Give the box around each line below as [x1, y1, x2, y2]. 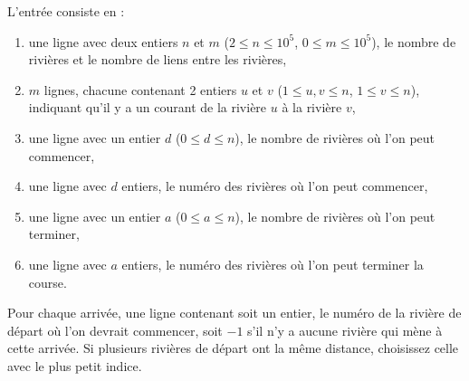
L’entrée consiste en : [7, 2, 125, 20]
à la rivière [282, 98, 342, 117]
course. [28, 272, 67, 291]
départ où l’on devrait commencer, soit [7, 320, 223, 339]
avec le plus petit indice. [7, 356, 142, 375]
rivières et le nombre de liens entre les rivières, [28, 50, 287, 69]
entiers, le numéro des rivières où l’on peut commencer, [121, 176, 428, 195]
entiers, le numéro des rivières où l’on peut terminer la [121, 254, 424, 273]
